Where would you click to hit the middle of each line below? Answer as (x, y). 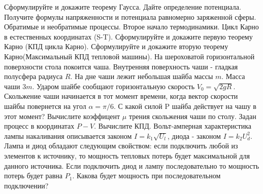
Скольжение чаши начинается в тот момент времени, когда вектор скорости (121, 96)
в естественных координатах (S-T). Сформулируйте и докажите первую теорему (128, 36)
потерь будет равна (34, 176)
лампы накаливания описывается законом (68, 135)
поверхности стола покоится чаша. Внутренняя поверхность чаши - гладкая (121, 66)
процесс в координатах (39, 126)
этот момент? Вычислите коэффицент (62, 116)
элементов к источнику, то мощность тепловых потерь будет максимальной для (127, 155)
